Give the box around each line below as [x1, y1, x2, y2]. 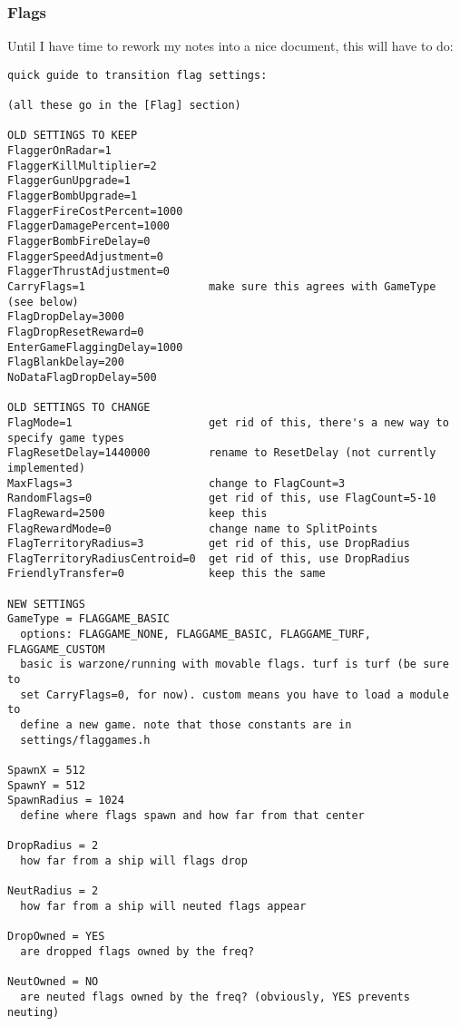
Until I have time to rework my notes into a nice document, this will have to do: [7, 36, 454, 55]
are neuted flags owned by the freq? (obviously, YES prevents [20, 990, 410, 1003]
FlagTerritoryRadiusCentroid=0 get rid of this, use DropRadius [7, 552, 410, 565]
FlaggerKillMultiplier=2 [7, 159, 157, 172]
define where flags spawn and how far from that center [20, 808, 365, 822]
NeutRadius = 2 [7, 884, 99, 898]
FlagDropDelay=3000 [7, 310, 124, 324]
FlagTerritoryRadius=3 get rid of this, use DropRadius [7, 537, 410, 551]
